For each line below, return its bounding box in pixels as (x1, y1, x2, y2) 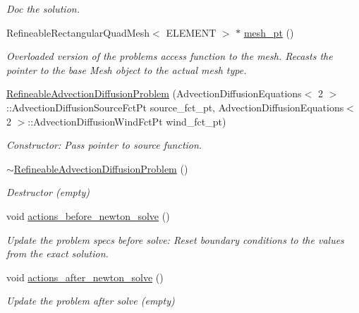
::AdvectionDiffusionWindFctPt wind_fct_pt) (28, 113, 226, 128)
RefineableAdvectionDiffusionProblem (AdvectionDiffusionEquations (6, 86, 302, 101)
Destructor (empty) (6, 185, 90, 200)
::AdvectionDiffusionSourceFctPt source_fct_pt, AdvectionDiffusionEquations (6, 99, 344, 114)
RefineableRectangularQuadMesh (6, 25, 150, 39)
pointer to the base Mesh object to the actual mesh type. (6, 62, 247, 77)
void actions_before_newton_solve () (6, 208, 170, 223)
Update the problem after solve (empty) (6, 293, 175, 308)
